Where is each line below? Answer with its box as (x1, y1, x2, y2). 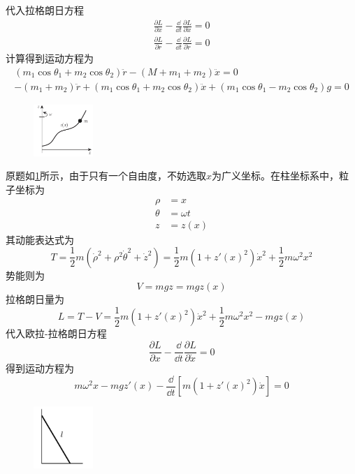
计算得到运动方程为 (6, 51, 94, 66)
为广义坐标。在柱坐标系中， (212, 168, 340, 183)
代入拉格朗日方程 (6, 3, 84, 17)
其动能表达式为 (6, 232, 74, 246)
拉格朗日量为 (6, 292, 64, 306)
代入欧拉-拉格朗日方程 (6, 326, 107, 341)
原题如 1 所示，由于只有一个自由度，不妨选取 (6, 168, 206, 183)
